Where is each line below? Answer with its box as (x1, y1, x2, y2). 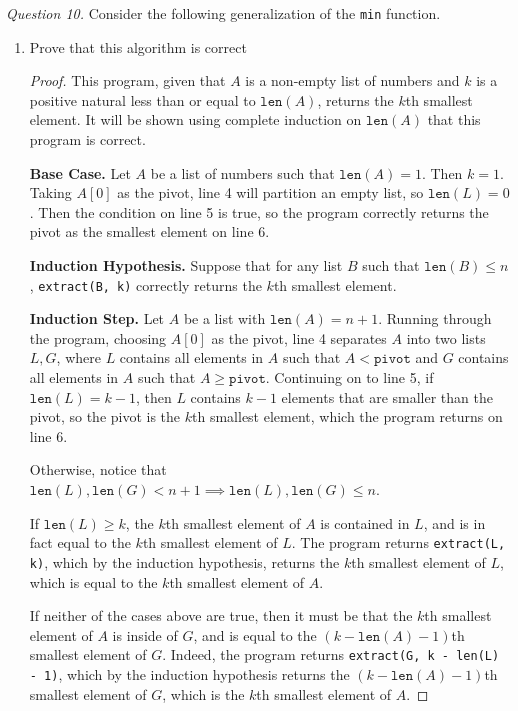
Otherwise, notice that (29, 459, 167, 480)
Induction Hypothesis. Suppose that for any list (29, 255, 343, 275)
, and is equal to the (193, 624, 317, 645)
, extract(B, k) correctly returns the (29, 274, 262, 295)
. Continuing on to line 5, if (265, 367, 434, 388)
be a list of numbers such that (150, 162, 335, 183)
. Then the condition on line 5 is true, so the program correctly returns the (29, 201, 489, 222)
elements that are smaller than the (281, 386, 493, 407)
